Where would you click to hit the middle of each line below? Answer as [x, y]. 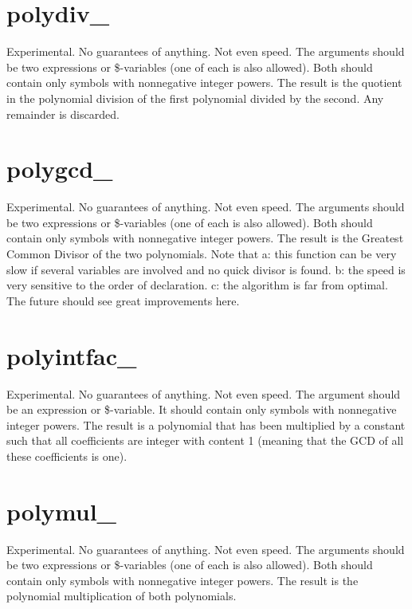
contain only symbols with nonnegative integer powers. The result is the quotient [204, 83]
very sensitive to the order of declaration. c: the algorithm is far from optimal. [197, 285]
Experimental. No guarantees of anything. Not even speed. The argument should [204, 393]
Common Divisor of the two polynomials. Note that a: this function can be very [202, 253]
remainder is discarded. [63, 114]
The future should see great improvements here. [123, 300]
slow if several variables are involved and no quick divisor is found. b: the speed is [206, 269]
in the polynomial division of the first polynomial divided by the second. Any [195, 98]
